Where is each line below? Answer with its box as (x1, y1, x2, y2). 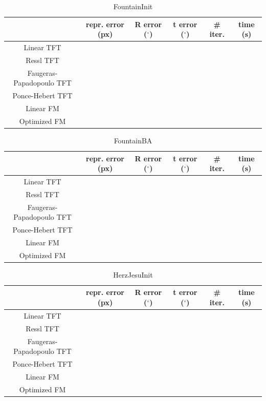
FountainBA (114, 135, 152, 145)
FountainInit (113, 1, 153, 11)
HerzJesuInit (113, 269, 153, 280)
